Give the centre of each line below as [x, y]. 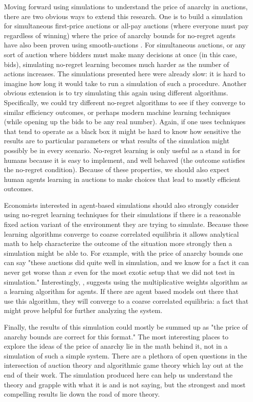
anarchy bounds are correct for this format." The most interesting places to [116, 336]
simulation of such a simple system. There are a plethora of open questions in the [126, 355]
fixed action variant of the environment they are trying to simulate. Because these [126, 224]
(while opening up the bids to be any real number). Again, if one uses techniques [125, 122]
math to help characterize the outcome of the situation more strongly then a [118, 243]
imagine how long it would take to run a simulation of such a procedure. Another [125, 83]
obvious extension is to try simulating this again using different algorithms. [116, 93]
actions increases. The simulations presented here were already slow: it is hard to [125, 74]
